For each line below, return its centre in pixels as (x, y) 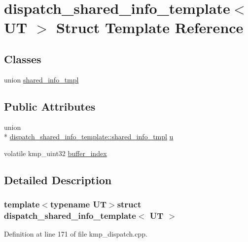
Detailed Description (58, 180)
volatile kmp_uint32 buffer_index (55, 153)
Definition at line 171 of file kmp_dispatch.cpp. (76, 234)
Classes (23, 59)
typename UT (78, 204)
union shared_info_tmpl (41, 79)
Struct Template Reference (150, 27)
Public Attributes (50, 106)
